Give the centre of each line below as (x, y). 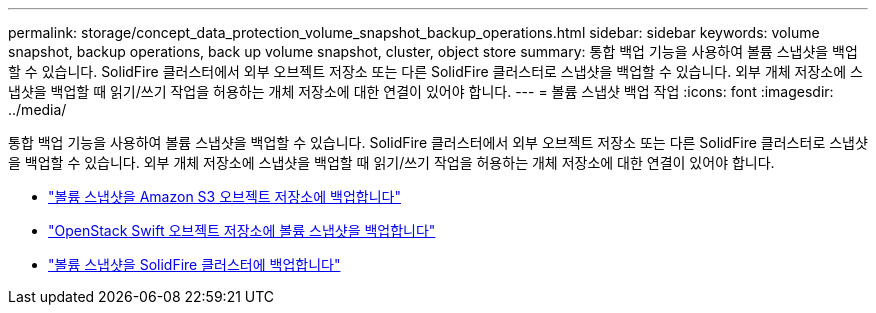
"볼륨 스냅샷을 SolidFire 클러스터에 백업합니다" (194, 264)
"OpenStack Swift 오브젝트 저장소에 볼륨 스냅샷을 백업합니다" (242, 230)
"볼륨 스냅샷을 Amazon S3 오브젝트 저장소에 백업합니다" (224, 196)
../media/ (37, 109)
